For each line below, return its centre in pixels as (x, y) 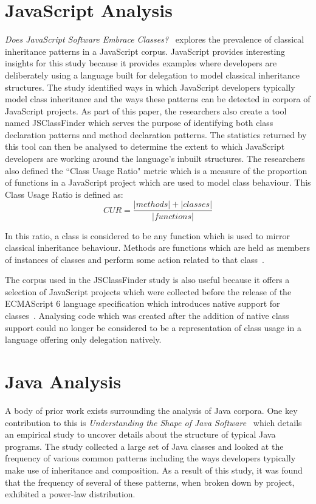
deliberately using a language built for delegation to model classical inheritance (152, 75)
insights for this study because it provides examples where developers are (141, 63)
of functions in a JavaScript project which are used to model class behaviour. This (158, 182)
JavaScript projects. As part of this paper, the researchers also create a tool (146, 110)
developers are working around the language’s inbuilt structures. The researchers (155, 159)
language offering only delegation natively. (83, 339)
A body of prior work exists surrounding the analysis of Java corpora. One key (151, 410)
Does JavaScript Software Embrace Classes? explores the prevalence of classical (155, 39)
